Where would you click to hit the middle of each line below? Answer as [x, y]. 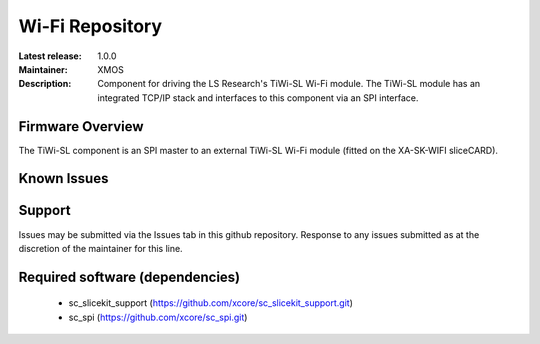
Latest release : [50, 56]
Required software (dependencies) [129, 276]
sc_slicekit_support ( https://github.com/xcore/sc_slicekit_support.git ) [211, 303]
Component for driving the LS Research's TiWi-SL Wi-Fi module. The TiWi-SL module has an [289, 84]
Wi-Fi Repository [90, 26]
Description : [45, 84]
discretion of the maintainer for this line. [101, 248]
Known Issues [63, 178]
